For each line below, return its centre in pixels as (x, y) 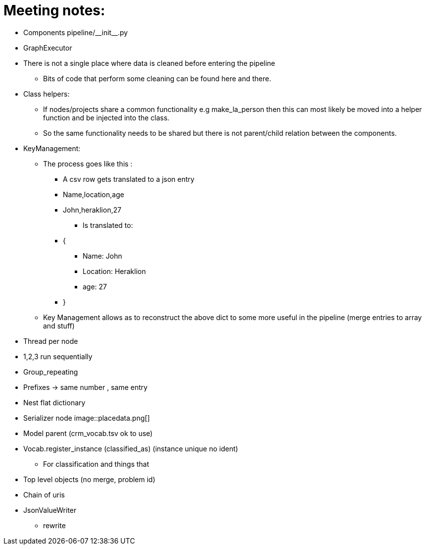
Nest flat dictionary (54, 402)
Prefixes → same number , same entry (86, 387)
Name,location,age (94, 194)
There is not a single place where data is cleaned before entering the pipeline (149, 63)
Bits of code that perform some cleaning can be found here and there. (157, 78)
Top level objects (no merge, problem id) (89, 479)
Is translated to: (108, 225)
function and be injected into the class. (106, 117)
